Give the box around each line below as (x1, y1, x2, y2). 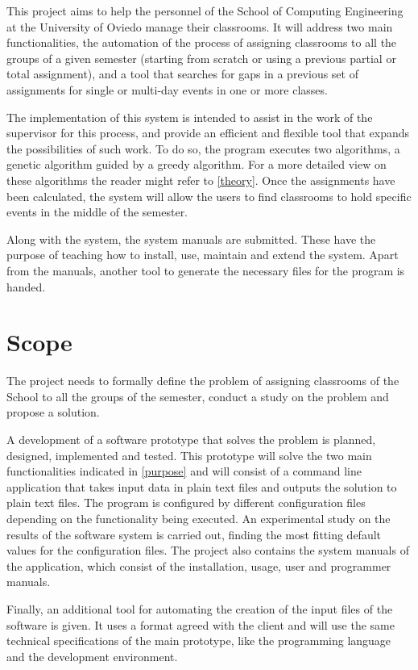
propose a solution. (6, 404, 100, 421)
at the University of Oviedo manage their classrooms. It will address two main (6, 18, 393, 35)
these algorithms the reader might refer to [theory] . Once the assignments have (6, 171, 395, 188)
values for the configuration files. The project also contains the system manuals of (6, 542, 409, 559)
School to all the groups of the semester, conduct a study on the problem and (6, 387, 389, 404)
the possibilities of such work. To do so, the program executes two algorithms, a (6, 140, 400, 157)
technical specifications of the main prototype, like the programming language (6, 632, 391, 649)
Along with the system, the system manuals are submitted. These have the (6, 230, 376, 247)
